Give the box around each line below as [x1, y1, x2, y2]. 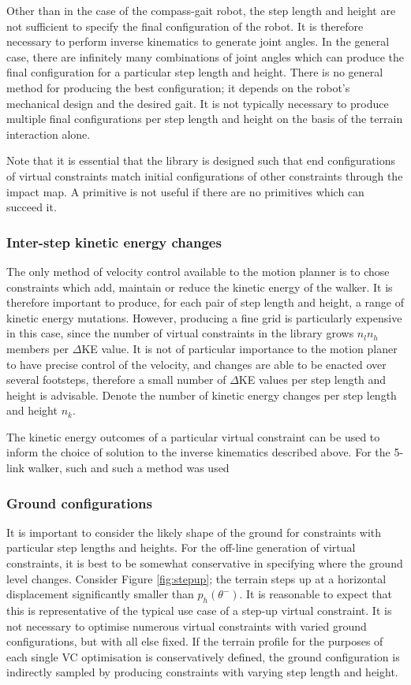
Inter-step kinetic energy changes [6, 232, 222, 251]
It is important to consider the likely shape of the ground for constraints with [6, 523, 382, 540]
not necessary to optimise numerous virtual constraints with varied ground [6, 617, 367, 634]
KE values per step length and [238, 371, 387, 388]
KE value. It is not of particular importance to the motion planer [81, 340, 398, 356]
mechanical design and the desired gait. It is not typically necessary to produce [6, 95, 389, 111]
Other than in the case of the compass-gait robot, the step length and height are [6, 2, 396, 18]
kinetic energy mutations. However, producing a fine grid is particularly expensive [6, 309, 402, 326]
